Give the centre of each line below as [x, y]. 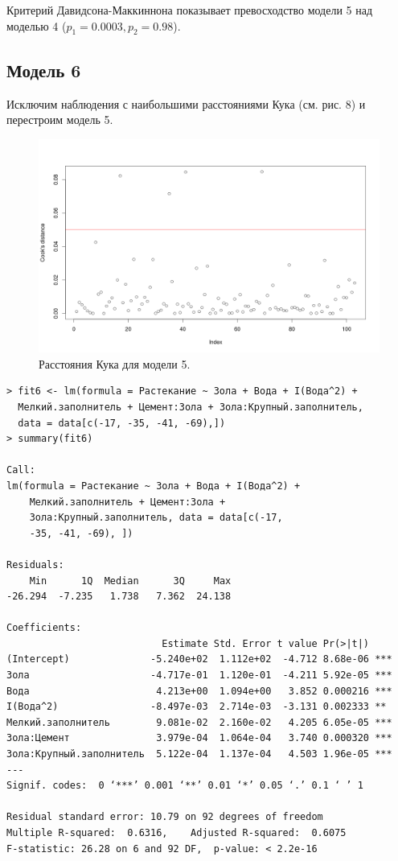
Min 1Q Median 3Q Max [130, 581]
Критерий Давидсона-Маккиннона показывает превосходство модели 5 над [190, 10]
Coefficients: [44, 628]
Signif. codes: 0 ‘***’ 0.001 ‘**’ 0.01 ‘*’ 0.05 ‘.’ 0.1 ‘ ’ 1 [185, 786]
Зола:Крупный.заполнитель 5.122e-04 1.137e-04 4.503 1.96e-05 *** [199, 754]
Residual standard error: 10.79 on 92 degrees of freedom [165, 817]
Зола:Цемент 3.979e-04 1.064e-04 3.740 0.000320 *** [199, 738]
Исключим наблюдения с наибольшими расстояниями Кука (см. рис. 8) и [186, 103]
